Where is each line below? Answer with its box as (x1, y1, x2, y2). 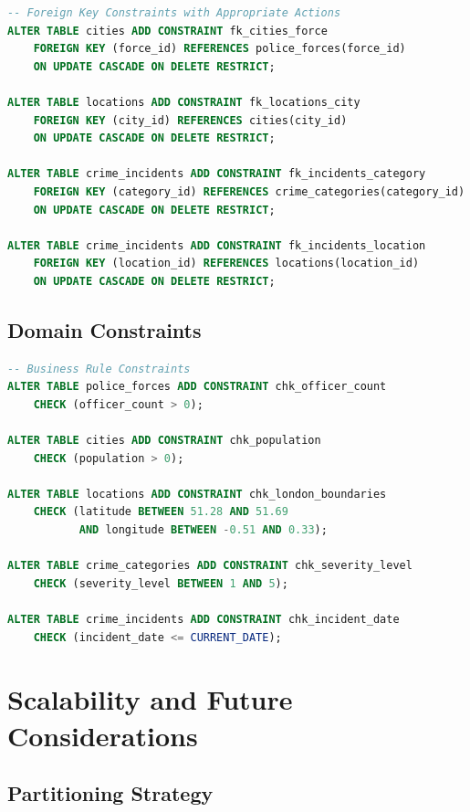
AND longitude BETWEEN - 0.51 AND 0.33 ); (78, 523, 328, 537)
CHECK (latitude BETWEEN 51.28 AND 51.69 (33, 505, 288, 519)
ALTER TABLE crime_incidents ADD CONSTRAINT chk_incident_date (7, 613, 400, 627)
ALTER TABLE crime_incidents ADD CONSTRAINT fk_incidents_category (7, 167, 426, 181)
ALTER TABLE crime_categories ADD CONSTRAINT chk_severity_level (7, 559, 413, 573)
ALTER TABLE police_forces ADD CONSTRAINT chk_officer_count (7, 380, 387, 394)
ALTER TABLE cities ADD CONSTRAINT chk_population (7, 434, 321, 448)
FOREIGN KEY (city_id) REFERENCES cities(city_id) (33, 113, 348, 127)
